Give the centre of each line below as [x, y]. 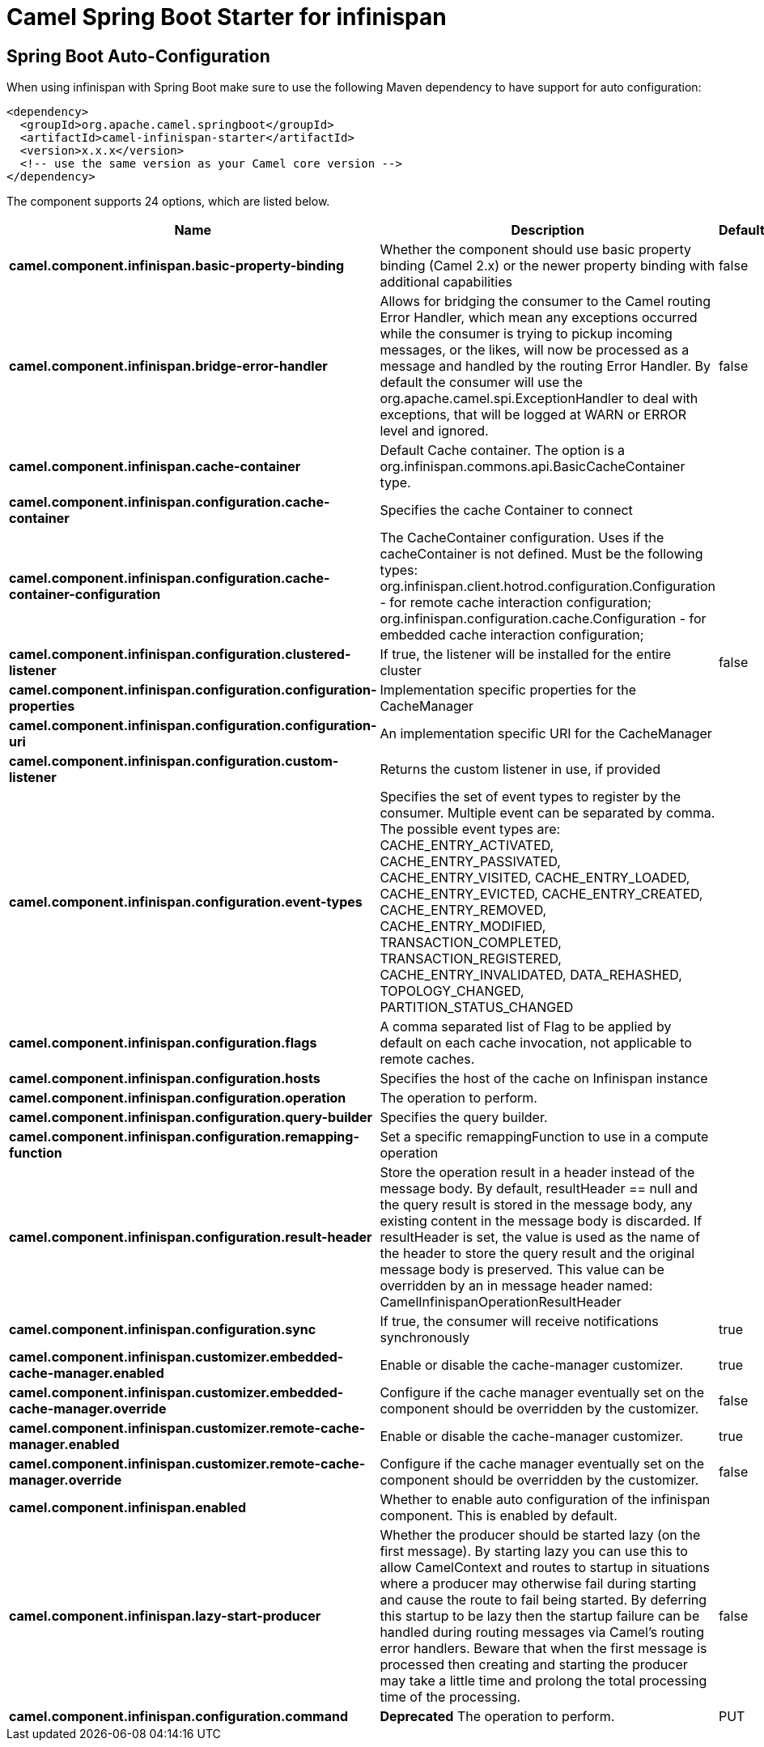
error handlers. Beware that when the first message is [543, 1649]
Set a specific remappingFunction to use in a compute [544, 1137]
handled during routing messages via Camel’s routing [542, 1632]
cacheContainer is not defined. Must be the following [541, 554]
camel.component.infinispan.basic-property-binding [177, 266]
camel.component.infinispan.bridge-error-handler [168, 366]
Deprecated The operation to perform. [497, 1717]
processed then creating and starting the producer [534, 1665]
